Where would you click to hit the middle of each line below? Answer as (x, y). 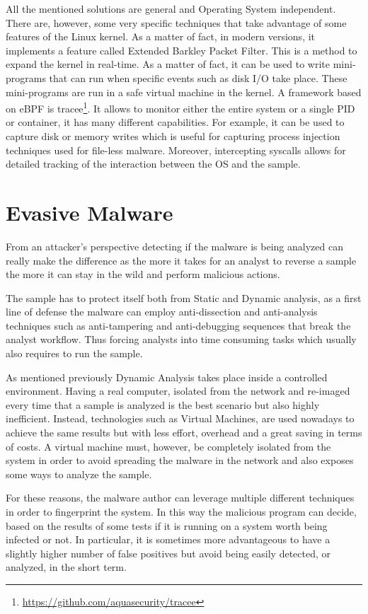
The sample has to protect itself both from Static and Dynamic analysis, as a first (184, 297)
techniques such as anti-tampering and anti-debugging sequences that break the (178, 325)
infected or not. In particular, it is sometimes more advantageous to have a (168, 539)
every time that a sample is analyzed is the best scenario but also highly (163, 404)
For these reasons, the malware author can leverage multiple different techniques (180, 498)
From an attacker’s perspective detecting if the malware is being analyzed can (174, 246)
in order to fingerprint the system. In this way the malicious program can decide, (181, 511)
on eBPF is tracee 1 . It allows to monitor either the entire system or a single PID (180, 107)
